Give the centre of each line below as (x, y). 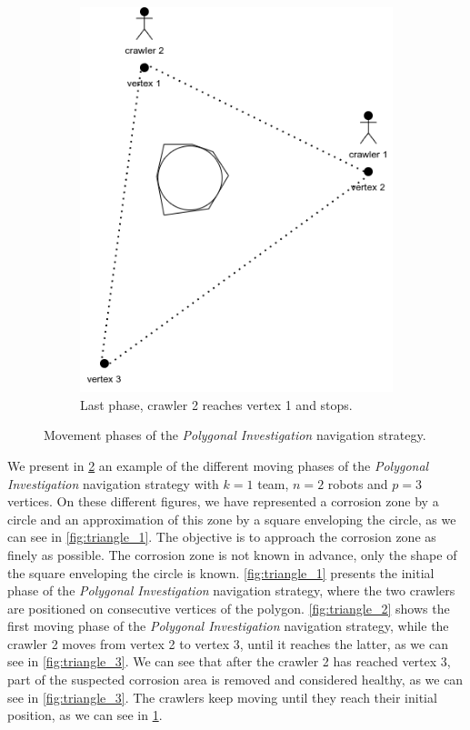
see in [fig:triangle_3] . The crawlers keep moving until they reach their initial (222, 697)
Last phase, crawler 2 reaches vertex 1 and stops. (216, 404)
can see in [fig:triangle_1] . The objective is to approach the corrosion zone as (222, 537)
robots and (358, 483)
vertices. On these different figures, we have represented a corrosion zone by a (223, 501)
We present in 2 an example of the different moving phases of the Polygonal (218, 465)
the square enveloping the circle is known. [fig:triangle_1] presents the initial (221, 572)
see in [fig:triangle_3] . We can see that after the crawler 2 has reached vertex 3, (229, 661)
